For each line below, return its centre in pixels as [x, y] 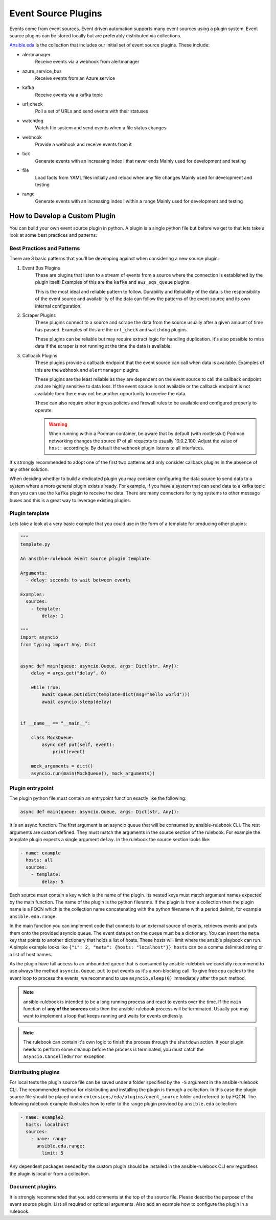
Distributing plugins [34, 1072]
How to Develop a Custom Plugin [63, 216]
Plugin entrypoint [31, 788]
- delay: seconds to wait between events [78, 580]
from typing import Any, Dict [58, 645]
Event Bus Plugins [41, 268]
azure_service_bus [42, 71]
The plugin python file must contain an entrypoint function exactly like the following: [98, 798]
